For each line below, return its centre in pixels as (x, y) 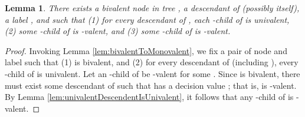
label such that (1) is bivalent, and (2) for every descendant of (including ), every (152, 62)
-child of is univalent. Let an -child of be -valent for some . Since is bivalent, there (152, 73)
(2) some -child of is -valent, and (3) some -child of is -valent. (118, 31)
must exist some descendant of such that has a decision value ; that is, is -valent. (151, 85)
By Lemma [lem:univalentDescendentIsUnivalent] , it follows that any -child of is (149, 97)
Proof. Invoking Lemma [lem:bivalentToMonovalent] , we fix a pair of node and (146, 50)
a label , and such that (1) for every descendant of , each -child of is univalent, (147, 19)
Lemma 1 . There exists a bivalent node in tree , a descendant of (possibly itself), (152, 8)
